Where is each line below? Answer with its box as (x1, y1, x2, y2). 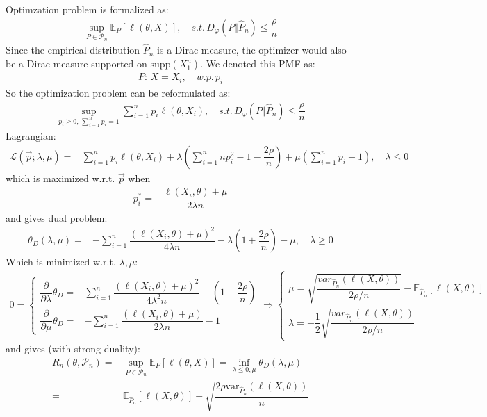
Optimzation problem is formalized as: (6, 2, 169, 16)
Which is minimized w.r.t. (6, 254, 116, 269)
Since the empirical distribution (6, 42, 140, 57)
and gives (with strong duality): (6, 341, 140, 356)
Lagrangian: (6, 129, 56, 143)
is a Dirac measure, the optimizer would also (157, 42, 347, 57)
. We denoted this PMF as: (200, 56, 315, 71)
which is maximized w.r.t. (6, 170, 115, 185)
